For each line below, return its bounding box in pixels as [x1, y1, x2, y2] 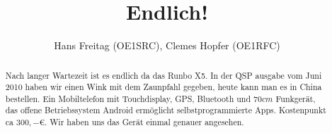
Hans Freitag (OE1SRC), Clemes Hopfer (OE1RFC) [54, 38, 280, 53]
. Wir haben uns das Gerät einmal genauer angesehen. [44, 116, 244, 128]
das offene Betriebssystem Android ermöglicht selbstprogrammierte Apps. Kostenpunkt [5, 104, 326, 116]
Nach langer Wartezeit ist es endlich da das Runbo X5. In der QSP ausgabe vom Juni [5, 69, 322, 81]
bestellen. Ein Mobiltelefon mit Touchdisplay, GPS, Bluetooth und [5, 92, 251, 104]
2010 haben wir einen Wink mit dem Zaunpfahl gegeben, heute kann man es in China [5, 81, 322, 93]
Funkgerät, [275, 92, 316, 104]
